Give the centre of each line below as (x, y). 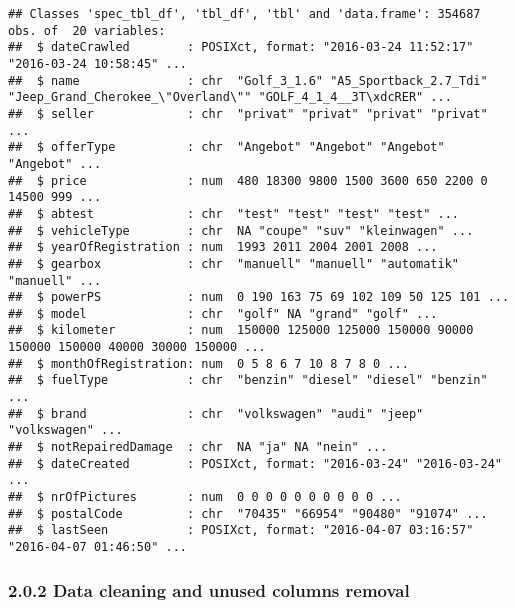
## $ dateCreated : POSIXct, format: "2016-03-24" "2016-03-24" (255, 463)
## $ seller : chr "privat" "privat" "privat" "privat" (248, 113)
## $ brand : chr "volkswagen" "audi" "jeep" (216, 413)
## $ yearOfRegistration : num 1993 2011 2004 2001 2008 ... (223, 247)
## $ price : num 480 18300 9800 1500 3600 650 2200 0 (248, 180)
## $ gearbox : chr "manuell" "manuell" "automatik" (234, 263)
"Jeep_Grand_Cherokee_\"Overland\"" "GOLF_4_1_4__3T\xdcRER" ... (230, 97)
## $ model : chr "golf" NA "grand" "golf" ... (223, 313)
